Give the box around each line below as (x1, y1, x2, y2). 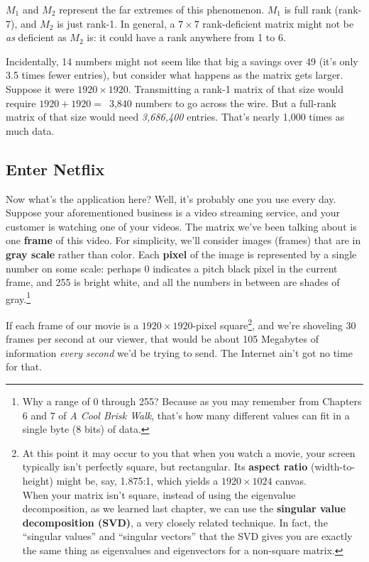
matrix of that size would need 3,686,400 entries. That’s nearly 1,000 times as (6, 109, 345, 124)
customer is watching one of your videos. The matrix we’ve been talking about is (6, 219, 357, 233)
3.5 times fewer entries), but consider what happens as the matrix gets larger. (6, 67, 343, 82)
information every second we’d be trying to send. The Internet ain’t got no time (6, 345, 353, 360)
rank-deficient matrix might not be (202, 16, 354, 31)
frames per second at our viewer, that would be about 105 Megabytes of (6, 331, 319, 346)
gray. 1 (6, 289, 31, 306)
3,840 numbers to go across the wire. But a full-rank (109, 95, 337, 110)
